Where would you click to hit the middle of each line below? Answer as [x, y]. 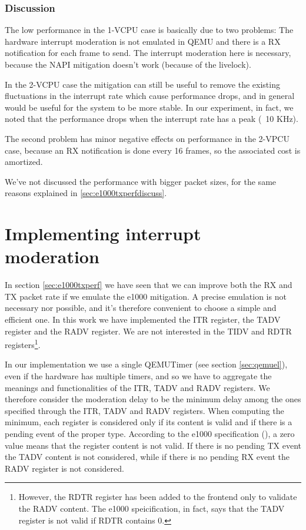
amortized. [24, 162]
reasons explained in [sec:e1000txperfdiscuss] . [86, 193]
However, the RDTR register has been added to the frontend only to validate [158, 497]
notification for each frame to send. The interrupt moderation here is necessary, [148, 53]
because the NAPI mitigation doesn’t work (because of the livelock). [128, 64]
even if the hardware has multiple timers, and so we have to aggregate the [138, 376]
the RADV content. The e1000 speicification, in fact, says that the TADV [152, 508]
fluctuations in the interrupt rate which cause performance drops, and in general [150, 96]
